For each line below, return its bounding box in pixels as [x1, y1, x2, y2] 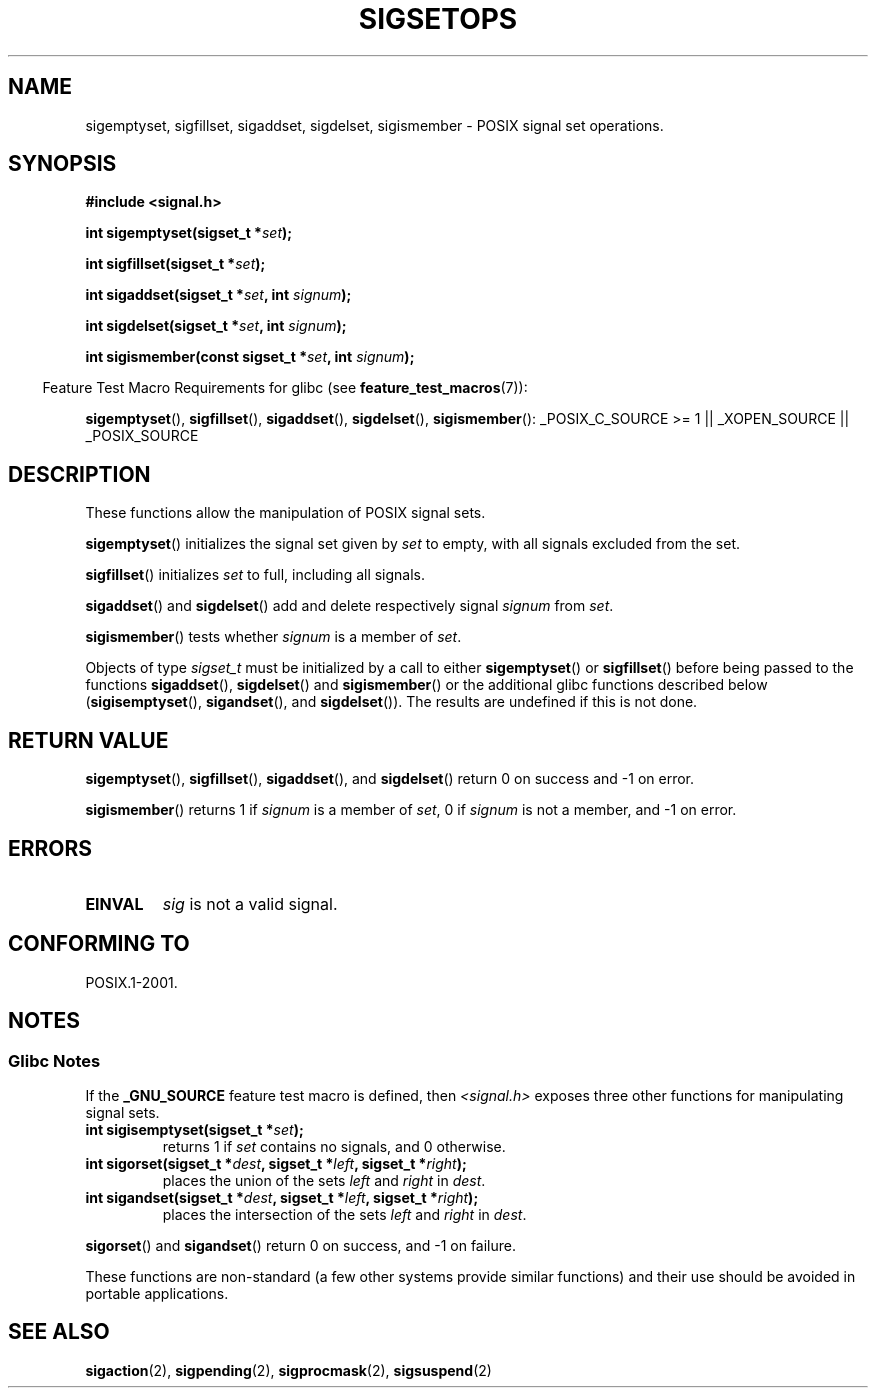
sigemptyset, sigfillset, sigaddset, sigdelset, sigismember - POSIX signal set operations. [85, 116, 664, 134]
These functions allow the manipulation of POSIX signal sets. [85, 504, 486, 522]
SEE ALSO [8, 1319, 110, 1345]
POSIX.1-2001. [85, 973, 178, 991]
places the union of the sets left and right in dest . [162, 1172, 486, 1190]
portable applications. [85, 1285, 229, 1303]
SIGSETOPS [358, 2, 518, 36]
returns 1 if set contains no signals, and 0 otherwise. [162, 1138, 506, 1156]
